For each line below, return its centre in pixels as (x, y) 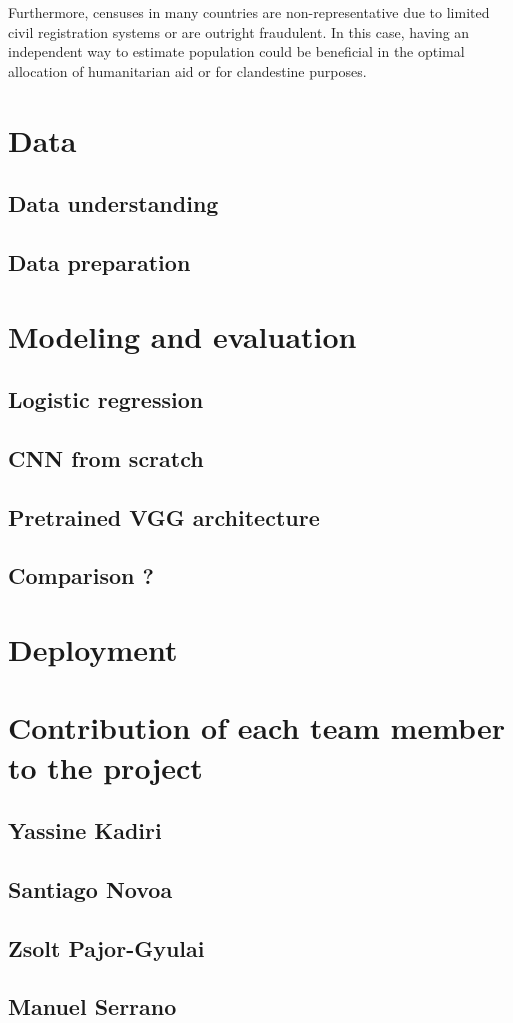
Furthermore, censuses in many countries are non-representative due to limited (249, 12)
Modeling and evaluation (182, 335)
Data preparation (99, 261)
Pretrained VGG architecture (164, 516)
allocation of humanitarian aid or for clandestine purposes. (187, 70)
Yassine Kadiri (85, 830)
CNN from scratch (106, 457)
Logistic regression (106, 399)
